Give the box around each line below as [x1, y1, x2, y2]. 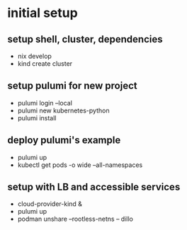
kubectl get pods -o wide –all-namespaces [17, 161, 143, 169]
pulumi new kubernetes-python [17, 106, 110, 115]
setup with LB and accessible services [7, 181, 181, 193]
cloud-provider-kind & [17, 200, 83, 208]
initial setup [7, 5, 78, 21]
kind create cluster [17, 59, 73, 68]
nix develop [17, 52, 52, 60]
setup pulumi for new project [7, 80, 137, 92]
